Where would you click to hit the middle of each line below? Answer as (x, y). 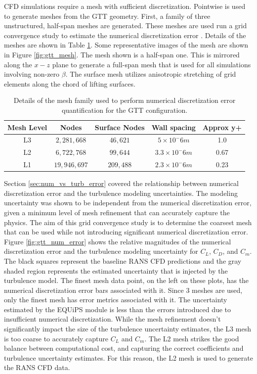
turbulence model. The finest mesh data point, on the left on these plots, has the (127, 280)
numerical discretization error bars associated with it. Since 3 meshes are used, (123, 290)
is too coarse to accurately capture (56, 338)
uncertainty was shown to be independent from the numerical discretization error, (128, 203)
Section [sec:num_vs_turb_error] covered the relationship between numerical (121, 183)
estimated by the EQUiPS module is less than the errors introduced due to (118, 309)
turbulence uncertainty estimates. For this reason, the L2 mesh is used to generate (128, 357)
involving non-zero (32, 74)
